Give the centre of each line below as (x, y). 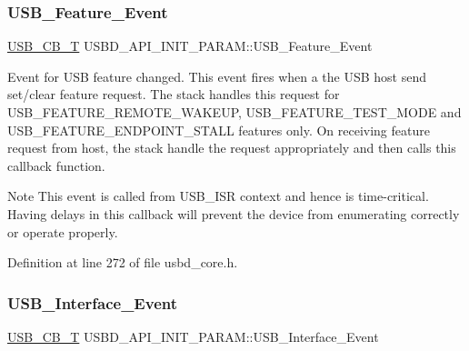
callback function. (56, 165)
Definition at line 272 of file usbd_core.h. (123, 262)
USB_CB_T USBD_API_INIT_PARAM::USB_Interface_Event (193, 336)
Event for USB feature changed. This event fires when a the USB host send (217, 76)
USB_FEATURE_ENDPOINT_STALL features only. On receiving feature (219, 130)
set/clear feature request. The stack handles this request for (174, 94)
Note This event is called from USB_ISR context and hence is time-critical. (218, 196)
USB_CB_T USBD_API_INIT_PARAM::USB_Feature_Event (190, 46)
